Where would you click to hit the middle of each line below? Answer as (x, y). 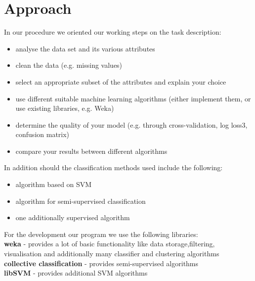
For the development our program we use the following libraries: (101, 234)
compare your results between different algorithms (91, 151)
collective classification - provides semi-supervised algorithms (101, 263)
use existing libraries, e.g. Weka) (65, 108)
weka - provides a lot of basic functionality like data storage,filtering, (109, 244)
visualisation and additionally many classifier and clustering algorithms (112, 254)
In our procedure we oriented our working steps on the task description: (113, 32)
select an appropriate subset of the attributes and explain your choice (121, 81)
